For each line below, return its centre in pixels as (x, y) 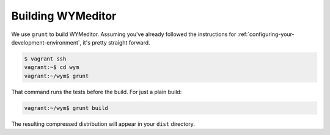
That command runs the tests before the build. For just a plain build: (97, 92)
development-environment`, (46, 42)
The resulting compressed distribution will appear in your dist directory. (103, 124)
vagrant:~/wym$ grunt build (66, 108)
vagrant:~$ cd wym (52, 67)
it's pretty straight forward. (116, 42)
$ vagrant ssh (45, 59)
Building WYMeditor (64, 16)
